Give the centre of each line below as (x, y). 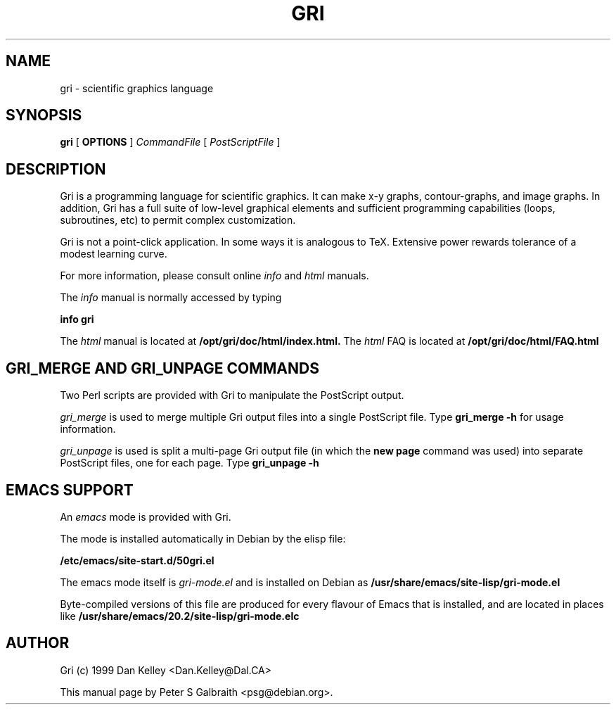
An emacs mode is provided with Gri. (146, 516)
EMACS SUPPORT (70, 490)
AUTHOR (38, 643)
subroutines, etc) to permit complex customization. (178, 220)
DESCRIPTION (56, 169)
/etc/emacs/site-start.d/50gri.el (137, 560)
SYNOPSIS (44, 115)
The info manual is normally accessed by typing (171, 298)
